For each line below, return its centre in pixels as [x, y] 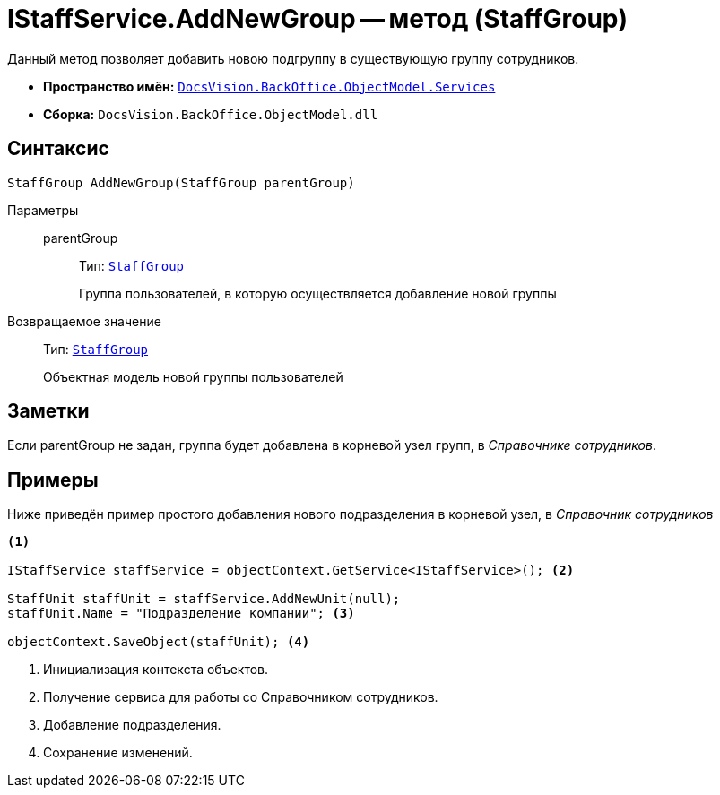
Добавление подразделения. [132, 725]
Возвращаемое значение [84, 321]
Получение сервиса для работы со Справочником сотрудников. [241, 697]
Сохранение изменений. [118, 753]
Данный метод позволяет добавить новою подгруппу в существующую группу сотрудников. [293, 58]
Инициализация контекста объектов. [156, 670]
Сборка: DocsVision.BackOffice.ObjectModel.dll [211, 114]
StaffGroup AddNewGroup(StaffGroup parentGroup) [181, 182]
